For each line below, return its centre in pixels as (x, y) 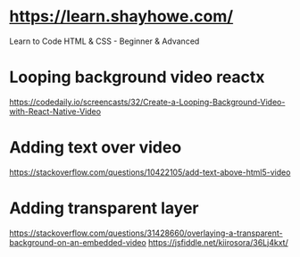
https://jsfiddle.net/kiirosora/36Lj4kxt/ (218, 242)
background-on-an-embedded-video (78, 242)
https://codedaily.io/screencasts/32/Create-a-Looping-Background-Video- (147, 102)
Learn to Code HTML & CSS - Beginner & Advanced (104, 41)
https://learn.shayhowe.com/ (121, 17)
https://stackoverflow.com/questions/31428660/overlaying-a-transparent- (146, 233)
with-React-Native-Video (55, 111)
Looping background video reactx (137, 77)
